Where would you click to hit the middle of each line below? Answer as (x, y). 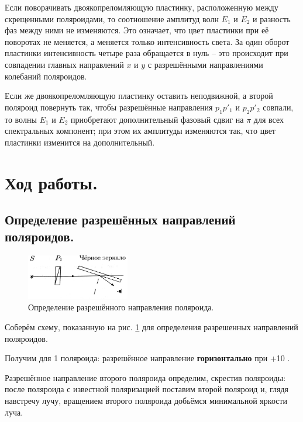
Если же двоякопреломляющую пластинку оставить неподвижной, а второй (139, 96)
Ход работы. (51, 182)
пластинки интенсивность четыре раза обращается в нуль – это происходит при (147, 53)
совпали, (278, 107)
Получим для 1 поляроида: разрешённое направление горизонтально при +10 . (147, 358)
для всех (269, 119)
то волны (21, 119)
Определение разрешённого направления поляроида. (121, 307)
